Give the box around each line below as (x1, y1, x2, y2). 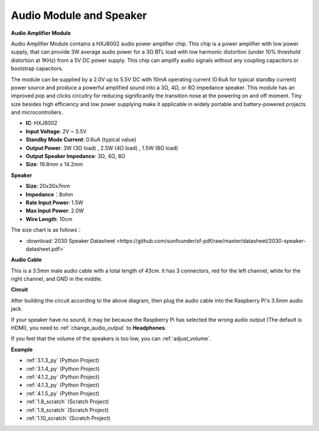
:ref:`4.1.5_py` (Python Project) (25, 390, 100, 397)
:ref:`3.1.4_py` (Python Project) (25, 365, 100, 372)
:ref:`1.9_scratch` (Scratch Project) (25, 406, 109, 413)
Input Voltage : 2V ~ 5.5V (25, 127, 87, 135)
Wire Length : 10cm (25, 215, 73, 222)
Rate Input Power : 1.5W (25, 199, 84, 206)
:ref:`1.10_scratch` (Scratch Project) (25, 414, 110, 422)
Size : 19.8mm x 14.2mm (25, 161, 83, 168)
